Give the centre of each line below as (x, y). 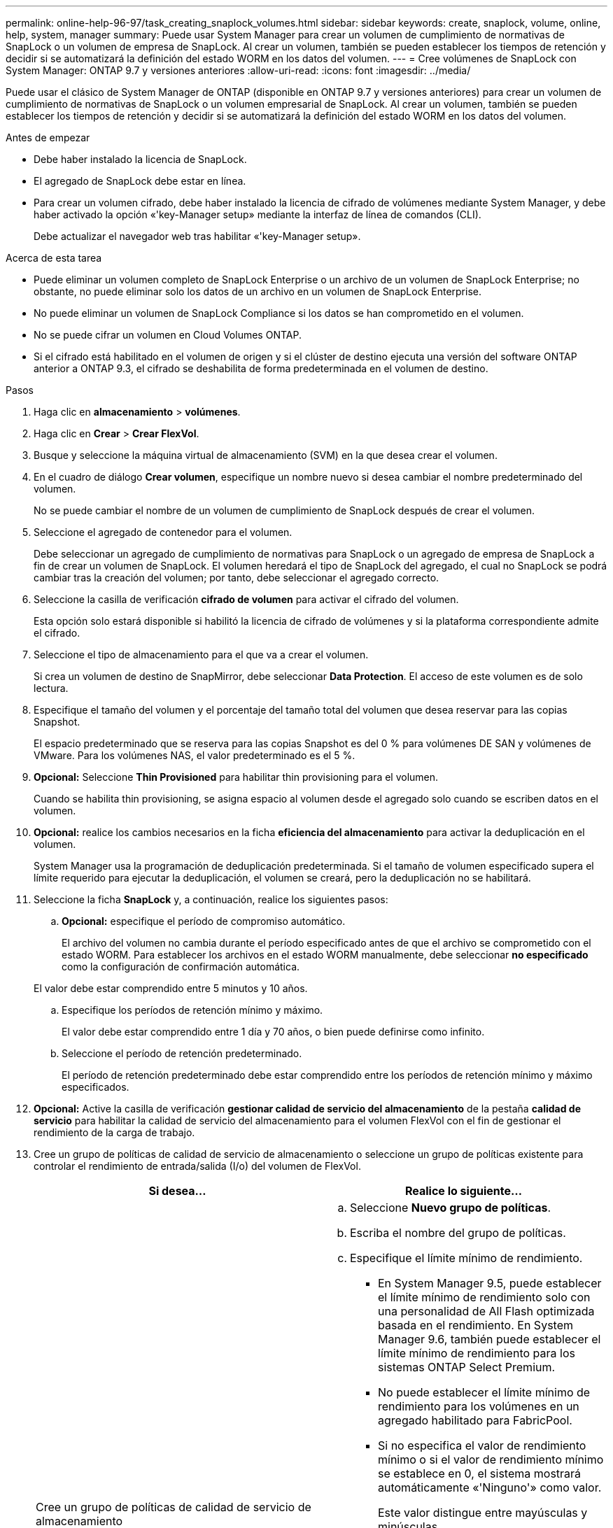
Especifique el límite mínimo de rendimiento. (466, 1258)
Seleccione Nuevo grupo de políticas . (451, 1208)
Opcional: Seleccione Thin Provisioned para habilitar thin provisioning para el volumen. (236, 777)
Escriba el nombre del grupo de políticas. (458, 1233)
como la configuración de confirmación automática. (181, 967)
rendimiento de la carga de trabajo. (114, 1132)
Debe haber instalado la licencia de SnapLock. (140, 159)
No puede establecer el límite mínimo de (484, 1392)
